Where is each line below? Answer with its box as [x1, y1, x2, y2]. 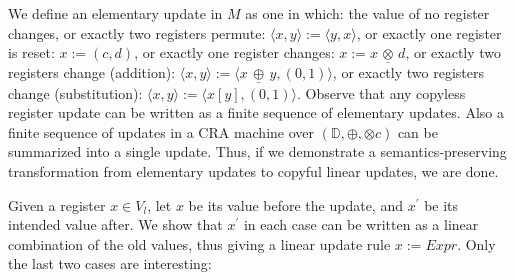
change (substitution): [8, 82, 143, 103]
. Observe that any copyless [296, 82, 466, 103]
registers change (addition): [8, 62, 176, 83]
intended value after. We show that [8, 214, 223, 235]
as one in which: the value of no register [245, 3, 490, 23]
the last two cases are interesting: [8, 253, 212, 274]
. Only [457, 233, 496, 254]
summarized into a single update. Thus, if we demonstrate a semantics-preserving [8, 141, 507, 162]
